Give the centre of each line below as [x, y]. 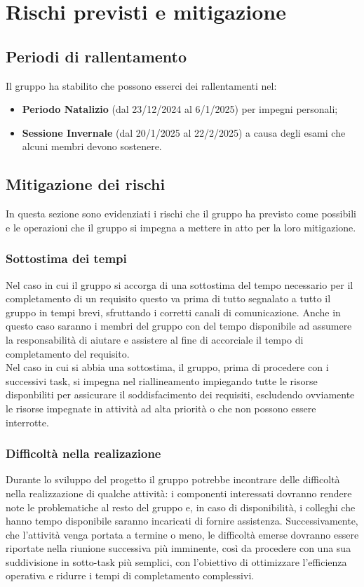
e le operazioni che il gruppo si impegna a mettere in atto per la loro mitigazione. [181, 227]
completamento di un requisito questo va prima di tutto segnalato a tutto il [168, 298]
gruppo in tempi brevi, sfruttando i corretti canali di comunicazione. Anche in [173, 312]
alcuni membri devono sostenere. [92, 146]
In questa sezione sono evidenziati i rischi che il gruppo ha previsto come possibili [181, 214]
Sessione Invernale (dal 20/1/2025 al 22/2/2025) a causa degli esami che [184, 132]
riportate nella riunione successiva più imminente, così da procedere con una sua [178, 548]
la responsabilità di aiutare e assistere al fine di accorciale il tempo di [155, 339]
